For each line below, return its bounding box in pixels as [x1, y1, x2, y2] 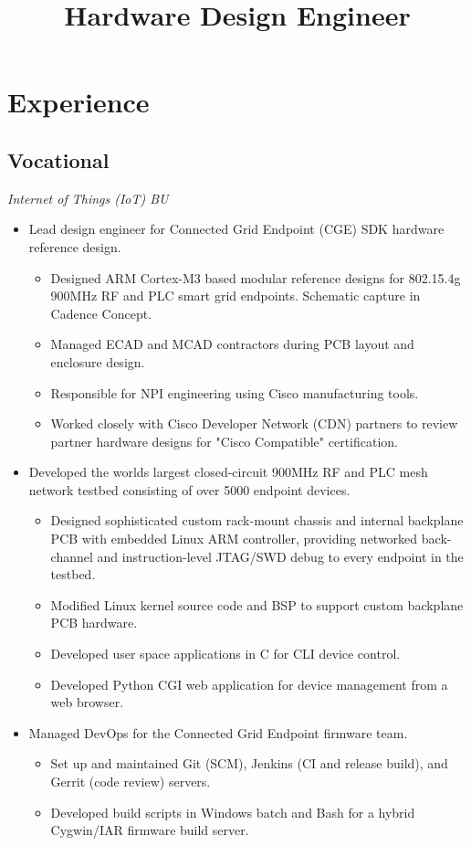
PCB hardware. [50, 613, 138, 632]
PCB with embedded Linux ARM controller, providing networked [50, 529, 418, 548]
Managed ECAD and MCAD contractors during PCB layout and [50, 334, 414, 354]
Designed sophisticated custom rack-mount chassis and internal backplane [50, 511, 464, 530]
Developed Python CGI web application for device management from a [50, 674, 448, 693]
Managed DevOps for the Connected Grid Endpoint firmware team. [28, 723, 408, 742]
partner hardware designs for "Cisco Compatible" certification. [50, 431, 398, 450]
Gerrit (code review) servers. [50, 772, 211, 791]
